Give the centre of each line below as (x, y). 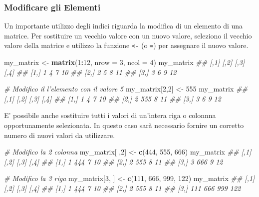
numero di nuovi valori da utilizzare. (60, 135)
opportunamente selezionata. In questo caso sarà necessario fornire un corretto (124, 125)
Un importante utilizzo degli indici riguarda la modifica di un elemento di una (124, 26)
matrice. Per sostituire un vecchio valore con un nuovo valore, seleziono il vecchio (128, 35)
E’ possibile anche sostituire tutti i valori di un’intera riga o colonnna (110, 115)
